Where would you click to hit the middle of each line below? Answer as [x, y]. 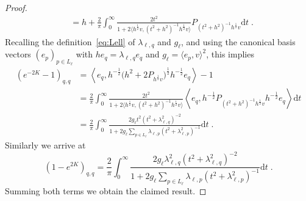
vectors [18, 54]
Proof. [16, 7]
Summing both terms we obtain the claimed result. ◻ [106, 190]
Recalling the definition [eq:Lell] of [70, 41]
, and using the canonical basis [238, 41]
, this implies [230, 54]
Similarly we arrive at [45, 144]
